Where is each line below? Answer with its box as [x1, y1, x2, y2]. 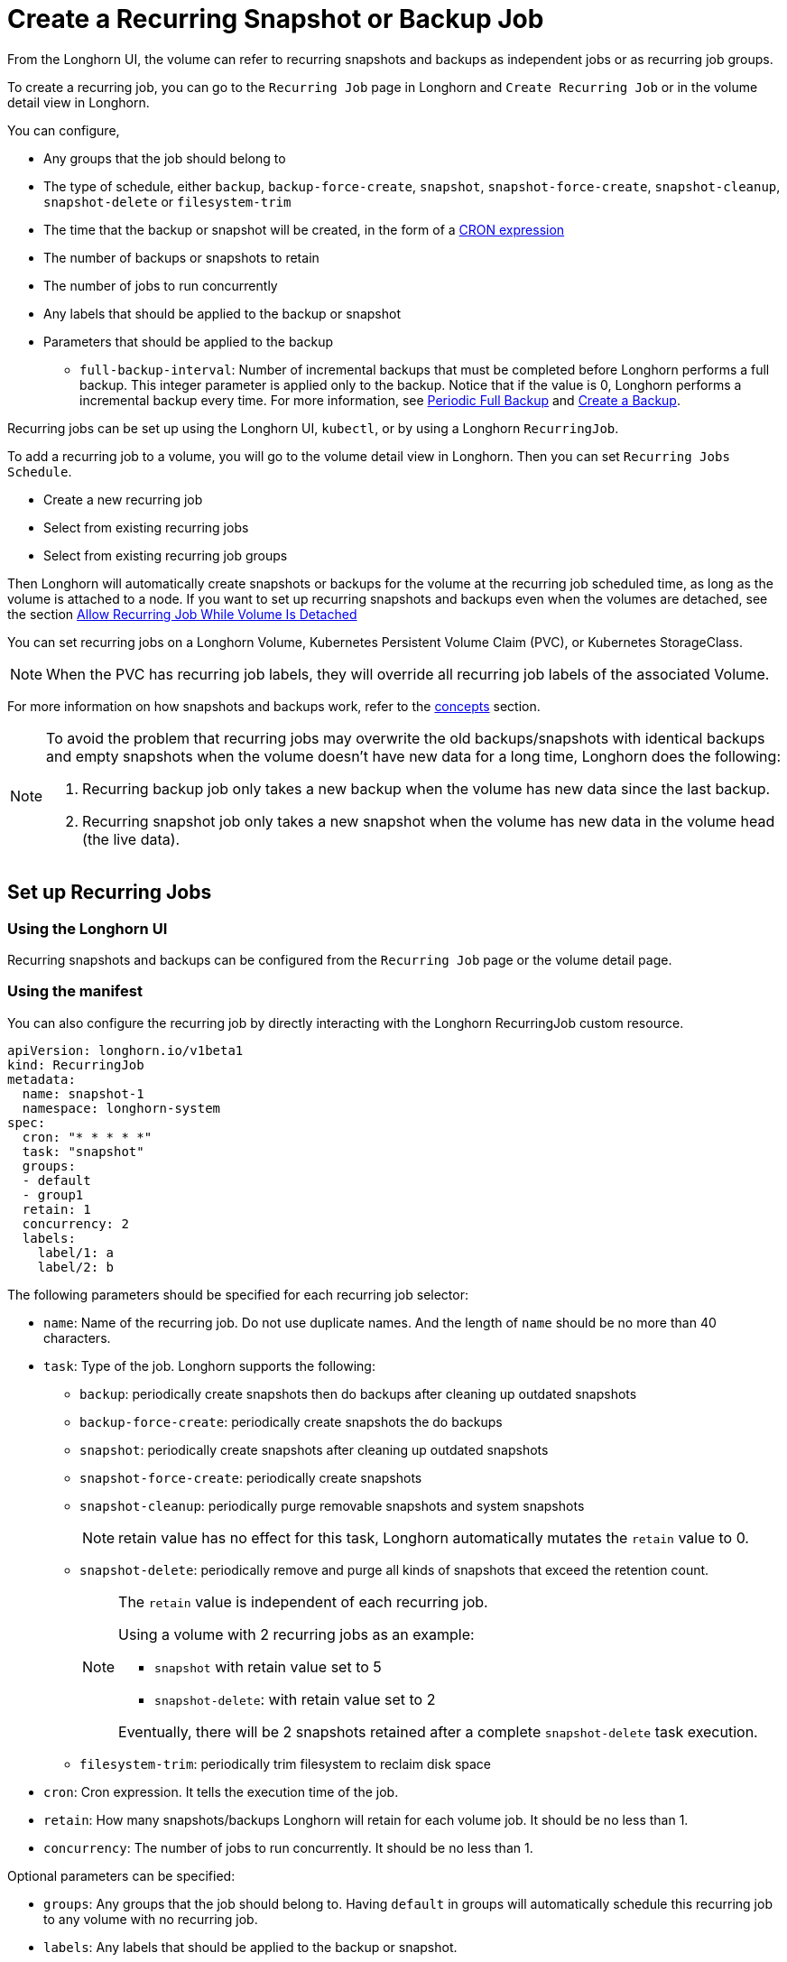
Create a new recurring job [43, 491, 203, 507]
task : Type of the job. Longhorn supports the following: [43, 1357, 375, 1374]
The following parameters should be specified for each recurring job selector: [7, 1286, 468, 1302]
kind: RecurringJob [7, 1057, 144, 1072]
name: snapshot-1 [22, 1086, 144, 1101]
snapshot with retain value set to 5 [154, 1657, 382, 1676]
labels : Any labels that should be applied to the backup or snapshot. [43, 1939, 458, 1955]
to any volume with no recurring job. [43, 1911, 258, 1927]
